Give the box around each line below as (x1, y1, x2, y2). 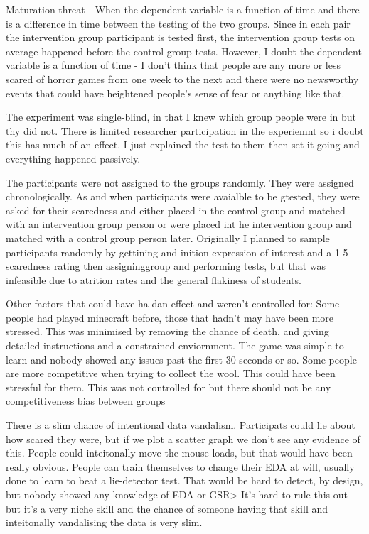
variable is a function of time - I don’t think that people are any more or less (6, 58, 341, 72)
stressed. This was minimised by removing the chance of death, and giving (6, 324, 329, 339)
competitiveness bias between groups (6, 393, 166, 408)
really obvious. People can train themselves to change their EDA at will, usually (6, 459, 355, 474)
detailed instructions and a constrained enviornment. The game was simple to (6, 338, 344, 353)
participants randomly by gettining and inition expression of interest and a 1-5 (6, 244, 348, 259)
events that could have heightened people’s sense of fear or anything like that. (6, 85, 345, 100)
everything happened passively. (6, 151, 141, 165)
